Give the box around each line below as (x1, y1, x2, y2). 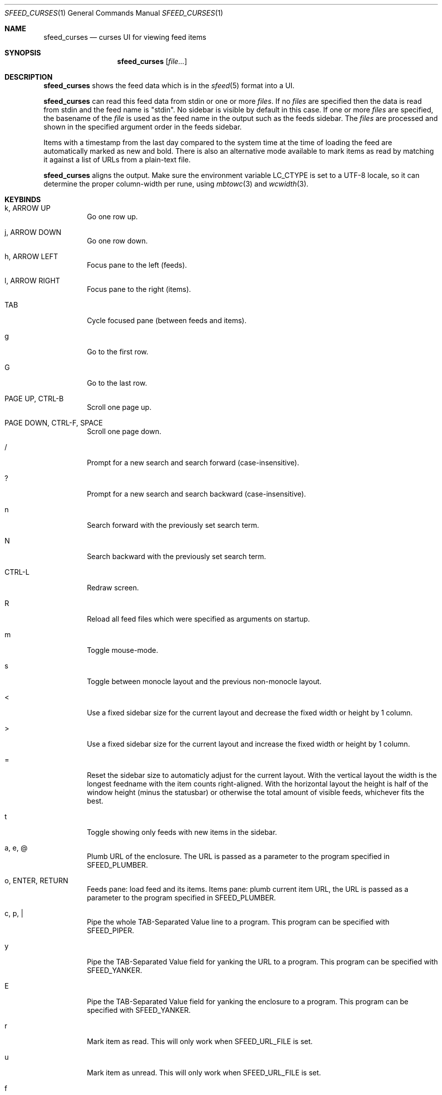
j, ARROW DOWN (5, 228, 61, 236)
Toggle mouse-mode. (87, 646, 158, 654)
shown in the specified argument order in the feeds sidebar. (43, 123, 242, 131)
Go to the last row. (87, 379, 147, 387)
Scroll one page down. (87, 427, 162, 436)
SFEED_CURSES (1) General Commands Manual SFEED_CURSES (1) (5, 9, 223, 17)
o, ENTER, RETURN (5, 876, 69, 885)
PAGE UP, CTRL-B (5, 394, 64, 403)
